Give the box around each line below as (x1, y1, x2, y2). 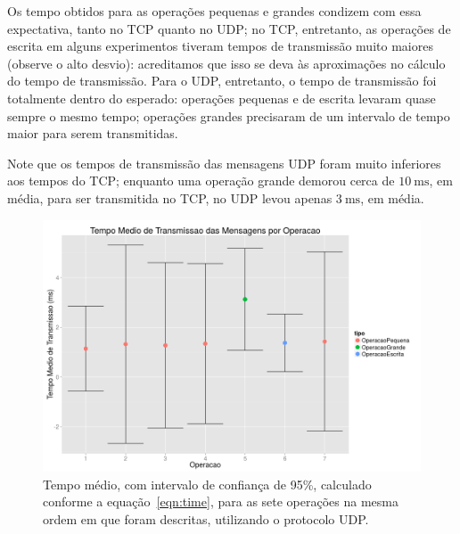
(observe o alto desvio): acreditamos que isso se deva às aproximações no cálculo (7, 53, 446, 72)
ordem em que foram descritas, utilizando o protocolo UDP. (43, 509, 369, 528)
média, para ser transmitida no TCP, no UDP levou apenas (7, 188, 333, 207)
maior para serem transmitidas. (7, 124, 178, 143)
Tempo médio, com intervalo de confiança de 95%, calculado (43, 474, 372, 493)
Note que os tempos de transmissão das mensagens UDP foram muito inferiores (7, 153, 441, 172)
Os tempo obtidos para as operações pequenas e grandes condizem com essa (7, 2, 422, 20)
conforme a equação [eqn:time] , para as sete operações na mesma (43, 492, 398, 511)
